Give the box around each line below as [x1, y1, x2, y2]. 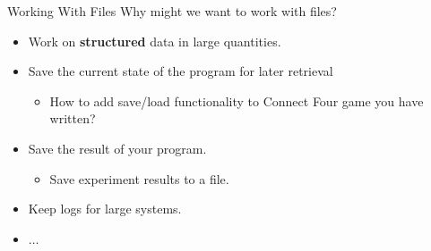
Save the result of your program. [28, 138, 207, 157]
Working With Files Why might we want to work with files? [7, 2, 337, 20]
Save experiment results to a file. [49, 169, 229, 188]
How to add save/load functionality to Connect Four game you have [49, 91, 424, 110]
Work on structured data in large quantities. [28, 31, 281, 50]
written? [49, 109, 96, 128]
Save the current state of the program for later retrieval [28, 62, 333, 80]
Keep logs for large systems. [28, 199, 182, 218]
